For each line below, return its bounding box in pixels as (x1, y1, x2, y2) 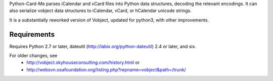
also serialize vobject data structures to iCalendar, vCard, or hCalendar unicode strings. (9, 8, 192, 14)
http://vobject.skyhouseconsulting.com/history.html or (26, 59, 140, 65)
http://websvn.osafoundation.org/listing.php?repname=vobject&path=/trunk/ (26, 66, 187, 72)
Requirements (9, 30, 55, 39)
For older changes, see (9, 53, 58, 59)
